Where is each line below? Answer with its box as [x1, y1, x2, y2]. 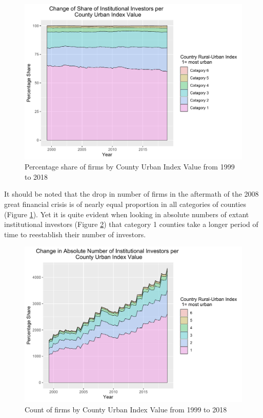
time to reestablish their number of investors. [4, 229, 146, 239]
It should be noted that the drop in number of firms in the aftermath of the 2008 [4, 188, 259, 199]
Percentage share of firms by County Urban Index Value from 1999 [25, 161, 235, 172]
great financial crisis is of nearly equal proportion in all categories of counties [4, 199, 246, 210]
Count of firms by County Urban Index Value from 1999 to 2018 [25, 404, 227, 414]
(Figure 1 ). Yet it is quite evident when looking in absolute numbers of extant [4, 208, 249, 219]
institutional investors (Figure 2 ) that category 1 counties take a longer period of [4, 219, 258, 230]
